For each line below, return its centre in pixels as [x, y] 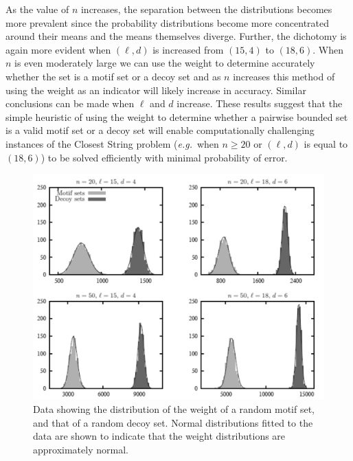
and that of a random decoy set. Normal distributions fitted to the [173, 422]
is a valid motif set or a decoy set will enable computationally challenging [160, 130]
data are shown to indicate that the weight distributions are [159, 436]
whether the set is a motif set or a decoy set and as [113, 76]
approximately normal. [81, 449]
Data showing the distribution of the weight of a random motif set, [174, 409]
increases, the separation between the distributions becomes [206, 9]
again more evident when [58, 49]
